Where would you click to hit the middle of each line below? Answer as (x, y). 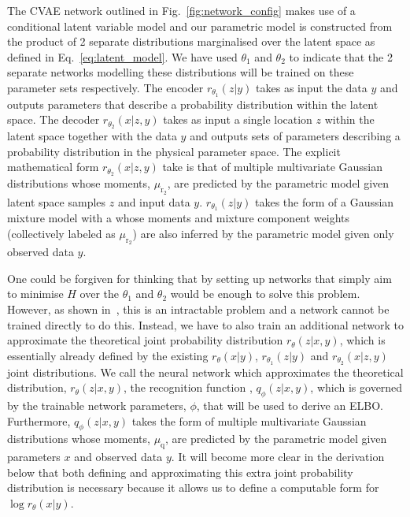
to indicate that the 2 (341, 56)
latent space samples (57, 201)
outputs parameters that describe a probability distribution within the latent (193, 104)
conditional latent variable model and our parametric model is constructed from (200, 26)
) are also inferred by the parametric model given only (263, 233)
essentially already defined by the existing (108, 355)
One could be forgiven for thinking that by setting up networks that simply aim (199, 278)
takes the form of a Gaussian (324, 201)
